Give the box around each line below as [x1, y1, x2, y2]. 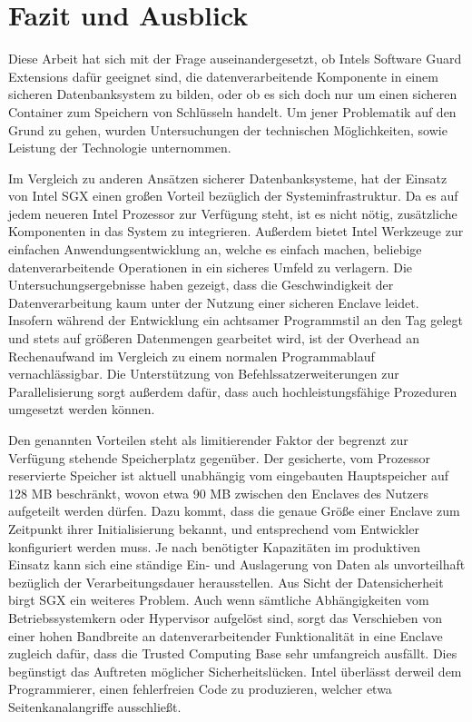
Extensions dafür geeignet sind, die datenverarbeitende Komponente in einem [8, 66, 438, 85]
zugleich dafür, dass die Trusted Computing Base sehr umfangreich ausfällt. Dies [8, 644, 457, 663]
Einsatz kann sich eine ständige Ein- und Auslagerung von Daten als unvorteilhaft [8, 555, 466, 574]
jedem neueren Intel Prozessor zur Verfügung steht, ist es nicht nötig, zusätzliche [8, 203, 457, 223]
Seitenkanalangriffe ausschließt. [8, 697, 182, 716]
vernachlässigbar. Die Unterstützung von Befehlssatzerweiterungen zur [8, 364, 399, 383]
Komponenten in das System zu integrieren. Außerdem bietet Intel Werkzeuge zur [8, 222, 464, 241]
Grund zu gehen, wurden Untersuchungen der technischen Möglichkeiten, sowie [8, 120, 447, 139]
